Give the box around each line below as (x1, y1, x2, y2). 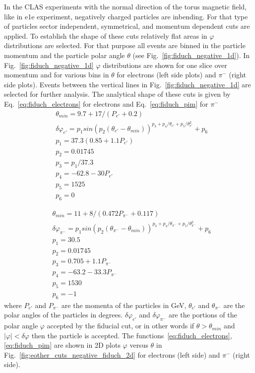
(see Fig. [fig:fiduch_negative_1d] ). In (132, 50, 250, 60)
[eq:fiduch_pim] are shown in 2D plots (4, 340, 121, 350)
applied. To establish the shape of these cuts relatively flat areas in (4, 30, 207, 41)
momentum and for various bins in (4, 69, 109, 80)
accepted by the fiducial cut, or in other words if (47, 320, 194, 331)
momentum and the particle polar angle (4, 50, 125, 60)
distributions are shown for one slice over (103, 60, 227, 70)
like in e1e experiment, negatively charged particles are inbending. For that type (4, 11, 248, 21)
